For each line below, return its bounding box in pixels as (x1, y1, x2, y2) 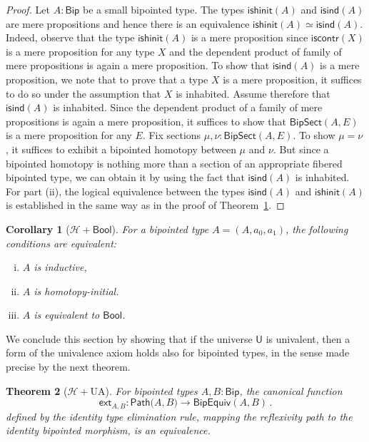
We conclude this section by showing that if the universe (6, 331, 253, 346)
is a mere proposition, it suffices (223, 71, 362, 86)
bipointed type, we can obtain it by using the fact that (6, 170, 245, 185)
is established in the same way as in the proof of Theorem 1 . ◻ (6, 197, 285, 212)
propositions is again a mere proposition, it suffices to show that (6, 113, 287, 128)
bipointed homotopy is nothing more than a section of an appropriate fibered (6, 155, 343, 170)
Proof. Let (6, 2, 50, 16)
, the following (285, 221, 348, 236)
